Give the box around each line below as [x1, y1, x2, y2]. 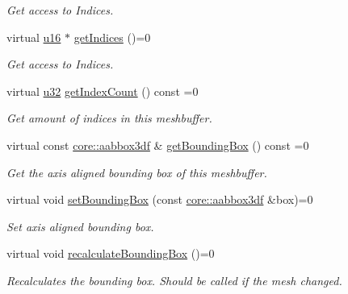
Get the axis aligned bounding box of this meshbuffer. [6, 164, 267, 180]
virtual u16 [6, 28, 61, 45]
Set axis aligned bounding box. [6, 217, 154, 234]
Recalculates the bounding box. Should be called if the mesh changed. [6, 271, 342, 288]
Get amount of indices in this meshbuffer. [6, 110, 212, 126]
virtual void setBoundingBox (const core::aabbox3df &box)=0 [6, 191, 313, 208]
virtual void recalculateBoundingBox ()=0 [6, 245, 215, 262]
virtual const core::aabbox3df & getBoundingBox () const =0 [6, 136, 309, 153]
